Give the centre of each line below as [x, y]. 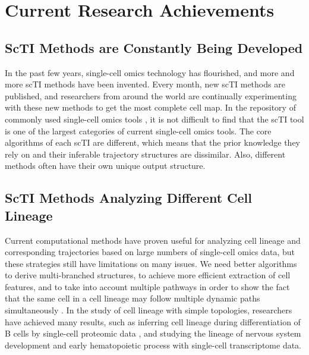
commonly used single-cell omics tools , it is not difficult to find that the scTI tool [154, 119]
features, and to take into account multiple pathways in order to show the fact [147, 286]
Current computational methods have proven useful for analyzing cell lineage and [153, 240]
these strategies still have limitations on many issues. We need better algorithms [151, 263]
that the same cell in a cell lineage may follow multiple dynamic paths [133, 298]
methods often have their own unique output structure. [105, 166]
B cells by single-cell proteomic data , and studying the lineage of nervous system [153, 333]
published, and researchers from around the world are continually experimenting [151, 95]
